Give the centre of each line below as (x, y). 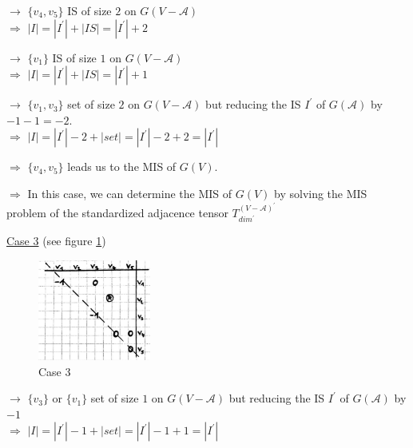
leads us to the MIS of (122, 167)
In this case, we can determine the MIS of (130, 193)
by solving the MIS (321, 193)
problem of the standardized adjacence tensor (117, 212)
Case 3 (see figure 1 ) (56, 241)
